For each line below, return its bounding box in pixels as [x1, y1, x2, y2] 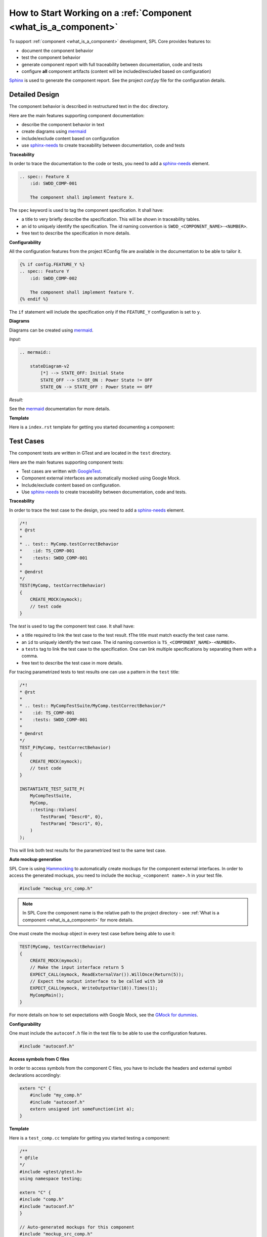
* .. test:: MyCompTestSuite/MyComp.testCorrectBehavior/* [19, 703, 166, 709]
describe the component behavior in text [21, 121, 105, 127]
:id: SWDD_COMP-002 [30, 275, 78, 281]
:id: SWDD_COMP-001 [30, 181, 78, 187]
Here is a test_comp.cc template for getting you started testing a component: [9, 1135, 170, 1141]
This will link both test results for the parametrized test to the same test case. [9, 847, 167, 853]
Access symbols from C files [9, 1056, 70, 1062]
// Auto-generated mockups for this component [19, 1224, 134, 1230]
